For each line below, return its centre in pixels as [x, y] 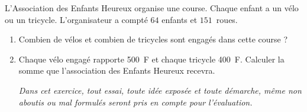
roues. [227, 19]
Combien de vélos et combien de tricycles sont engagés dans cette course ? [153, 39]
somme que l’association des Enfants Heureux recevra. [117, 70]
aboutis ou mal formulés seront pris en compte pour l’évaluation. [135, 102]
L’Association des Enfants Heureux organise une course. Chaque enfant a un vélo [152, 8]
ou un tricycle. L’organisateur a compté [76, 19]
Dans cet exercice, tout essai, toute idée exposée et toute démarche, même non [160, 90]
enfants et [180, 19]
